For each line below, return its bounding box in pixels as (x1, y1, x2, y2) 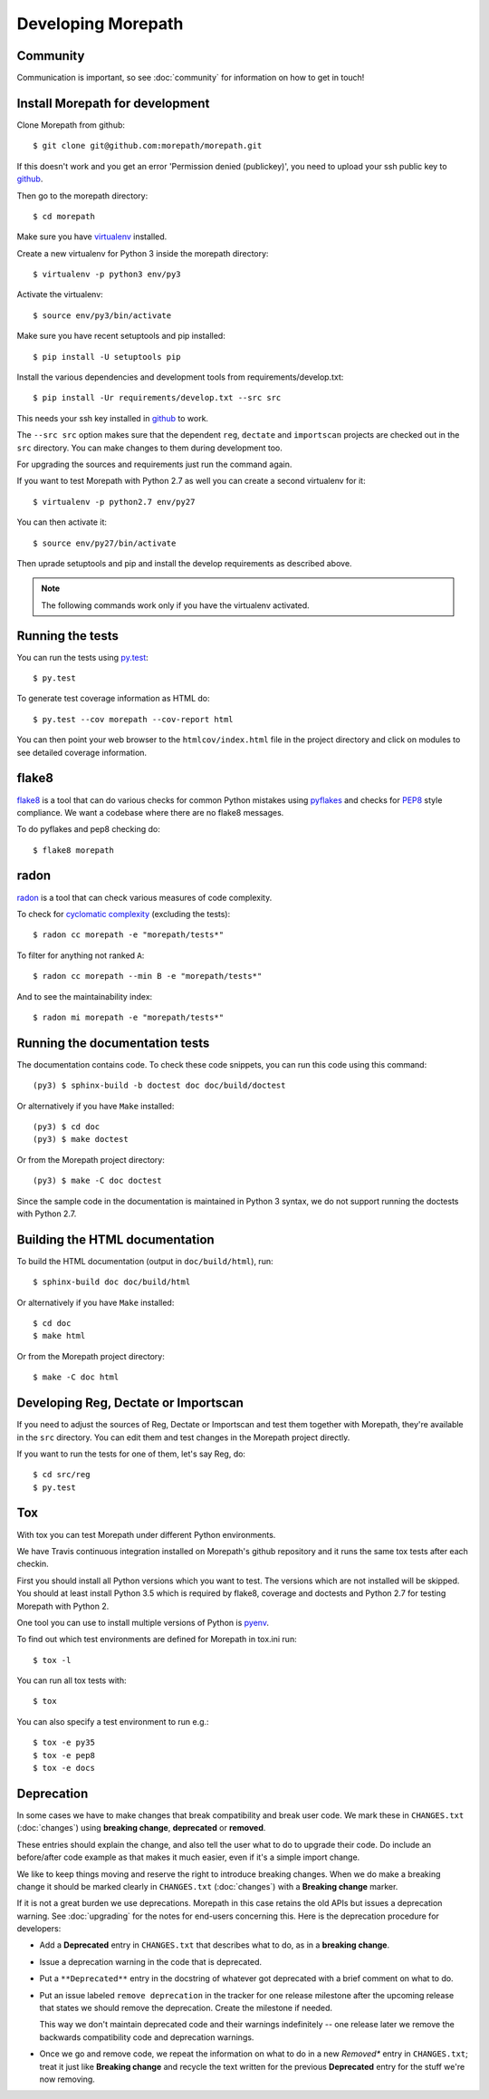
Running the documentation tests (16, 1035, 210, 1050)
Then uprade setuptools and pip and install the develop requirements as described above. (16, 557, 352, 568)
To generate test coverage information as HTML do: (16, 693, 210, 704)
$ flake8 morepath (33, 845, 115, 856)
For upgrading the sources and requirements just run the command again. (16, 459, 292, 469)
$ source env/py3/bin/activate (33, 310, 172, 321)
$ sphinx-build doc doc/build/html (33, 1277, 191, 1287)
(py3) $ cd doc (33, 1122, 101, 1132)
